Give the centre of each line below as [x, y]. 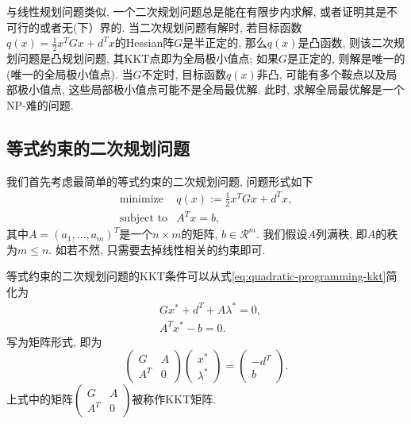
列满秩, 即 [342, 234]
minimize [141, 199]
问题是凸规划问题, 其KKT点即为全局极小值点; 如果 [148, 58]
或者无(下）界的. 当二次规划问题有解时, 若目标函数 [171, 27]
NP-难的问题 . [40, 104]
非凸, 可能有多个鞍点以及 [321, 73]
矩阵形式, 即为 [65, 341]
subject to [144, 219]
